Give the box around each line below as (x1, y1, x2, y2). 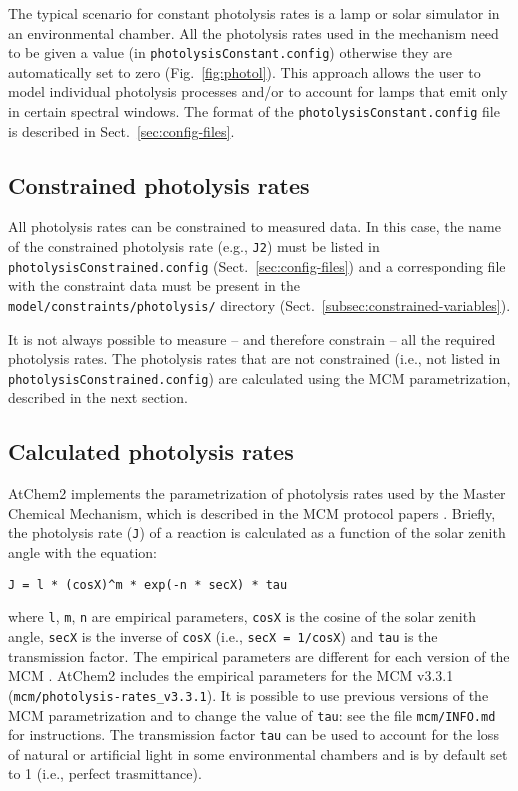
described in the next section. (8, 387, 188, 408)
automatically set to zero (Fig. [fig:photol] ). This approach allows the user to (8, 61, 481, 82)
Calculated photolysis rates (8, 436, 294, 467)
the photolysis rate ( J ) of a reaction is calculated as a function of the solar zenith (8, 522, 506, 543)
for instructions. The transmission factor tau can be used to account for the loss (8, 724, 499, 745)
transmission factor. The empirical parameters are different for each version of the (8, 645, 510, 666)
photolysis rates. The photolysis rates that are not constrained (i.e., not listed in (8, 348, 501, 369)
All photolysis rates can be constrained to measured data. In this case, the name (8, 216, 501, 237)
